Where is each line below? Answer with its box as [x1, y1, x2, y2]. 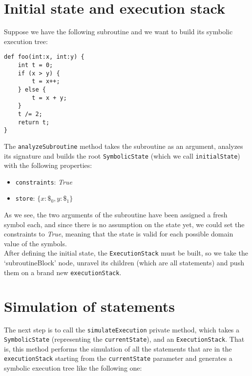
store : [15, 193, 35, 203]
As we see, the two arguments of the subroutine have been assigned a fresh [4, 210, 228, 220]
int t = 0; [18, 61, 53, 69]
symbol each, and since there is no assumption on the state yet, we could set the [4, 219, 245, 229]
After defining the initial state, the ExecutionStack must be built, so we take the [4, 248, 248, 258]
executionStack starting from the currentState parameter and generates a [4, 353, 232, 363]
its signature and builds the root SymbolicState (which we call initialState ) [4, 150, 240, 161]
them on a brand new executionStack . [4, 267, 122, 277]
